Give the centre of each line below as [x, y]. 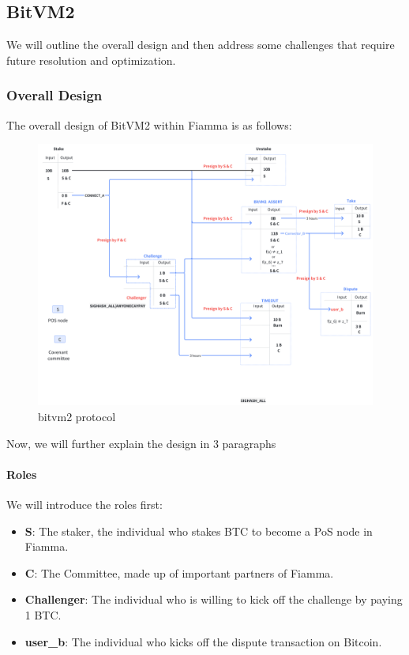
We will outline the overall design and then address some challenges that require [201, 45]
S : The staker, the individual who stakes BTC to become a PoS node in [199, 531]
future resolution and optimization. [91, 60]
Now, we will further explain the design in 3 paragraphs [141, 443]
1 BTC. [43, 615]
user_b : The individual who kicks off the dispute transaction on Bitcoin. [203, 641]
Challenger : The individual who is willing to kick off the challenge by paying [214, 599]
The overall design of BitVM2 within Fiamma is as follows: [149, 124]
